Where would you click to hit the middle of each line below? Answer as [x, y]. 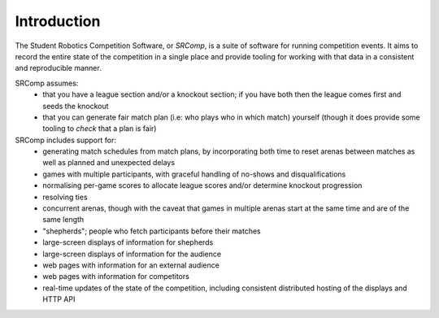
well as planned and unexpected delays [109, 163]
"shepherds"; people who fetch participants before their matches [152, 231]
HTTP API [59, 299]
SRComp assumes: [47, 83]
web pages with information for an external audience [131, 265]
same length [63, 220]
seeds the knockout [76, 106]
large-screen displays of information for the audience [132, 254]
